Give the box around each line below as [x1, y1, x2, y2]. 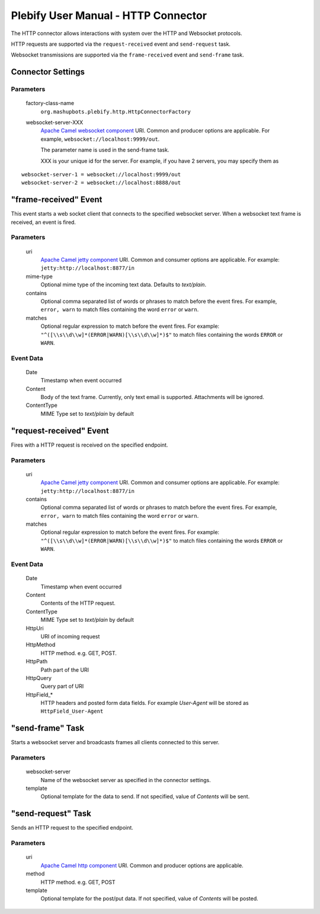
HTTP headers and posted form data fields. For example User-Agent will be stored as [40, 700, 249, 707]
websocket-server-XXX [25, 119, 84, 126]
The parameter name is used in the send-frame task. [40, 146, 169, 154]
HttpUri [25, 624, 44, 632]
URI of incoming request [40, 632, 100, 640]
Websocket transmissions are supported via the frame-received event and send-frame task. [11, 51, 244, 59]
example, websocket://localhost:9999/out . [40, 135, 160, 143]
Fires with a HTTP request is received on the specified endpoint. [11, 441, 168, 448]
